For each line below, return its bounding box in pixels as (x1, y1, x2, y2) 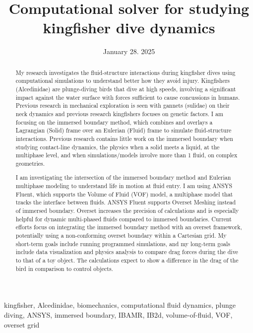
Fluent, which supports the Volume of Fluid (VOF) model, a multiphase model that (15, 190, 233, 198)
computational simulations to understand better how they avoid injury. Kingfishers (15, 76, 230, 85)
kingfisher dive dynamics (43, 17, 215, 38)
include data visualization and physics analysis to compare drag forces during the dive (15, 248, 238, 256)
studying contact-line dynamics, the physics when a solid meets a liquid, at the (15, 142, 220, 151)
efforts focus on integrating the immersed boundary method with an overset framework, (15, 223, 242, 231)
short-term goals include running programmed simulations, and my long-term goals (15, 239, 231, 248)
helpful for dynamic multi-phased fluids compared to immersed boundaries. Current (15, 214, 232, 223)
